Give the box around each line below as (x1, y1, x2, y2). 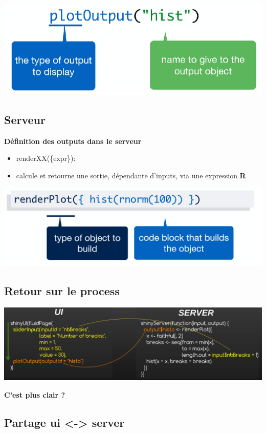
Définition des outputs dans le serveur (4, 135, 142, 146)
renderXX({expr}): (16, 153, 76, 163)
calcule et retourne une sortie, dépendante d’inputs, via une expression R (16, 170, 246, 180)
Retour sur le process (4, 282, 120, 298)
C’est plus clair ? (4, 389, 65, 400)
